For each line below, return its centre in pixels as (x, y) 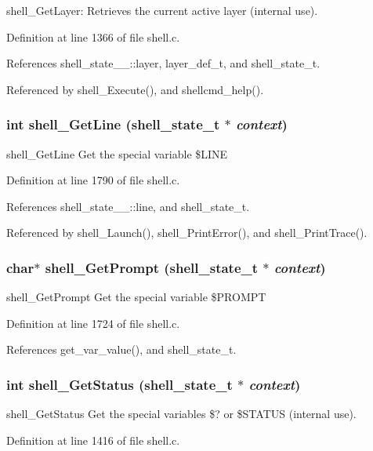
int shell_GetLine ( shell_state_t (113, 124)
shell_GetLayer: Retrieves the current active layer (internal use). (162, 10)
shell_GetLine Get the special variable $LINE (117, 153)
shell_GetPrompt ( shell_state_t (152, 267)
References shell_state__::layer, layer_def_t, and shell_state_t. (163, 63)
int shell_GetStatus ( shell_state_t (120, 384)
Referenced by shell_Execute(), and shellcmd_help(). (135, 89)
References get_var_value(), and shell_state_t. (121, 349)
